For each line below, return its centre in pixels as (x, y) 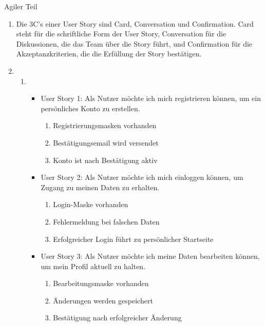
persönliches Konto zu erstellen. (90, 108)
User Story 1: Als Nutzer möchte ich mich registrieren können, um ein (151, 98)
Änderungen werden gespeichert (103, 300)
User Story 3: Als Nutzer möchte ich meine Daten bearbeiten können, (150, 256)
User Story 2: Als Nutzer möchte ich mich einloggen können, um (142, 177)
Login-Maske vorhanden (91, 204)
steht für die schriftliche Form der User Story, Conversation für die (121, 34)
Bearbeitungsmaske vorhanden (101, 283)
